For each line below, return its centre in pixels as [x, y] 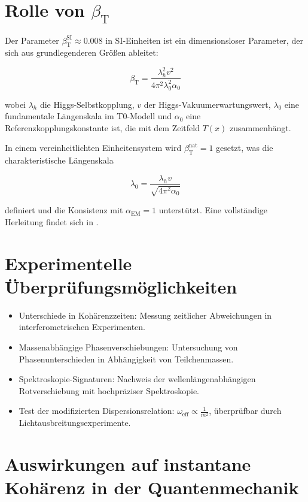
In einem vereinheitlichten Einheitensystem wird [93, 148]
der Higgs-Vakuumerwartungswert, [207, 104]
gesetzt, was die [245, 148]
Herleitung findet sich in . [52, 221]
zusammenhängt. [260, 127]
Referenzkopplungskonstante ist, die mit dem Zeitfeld [102, 127]
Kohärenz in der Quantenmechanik [152, 487]
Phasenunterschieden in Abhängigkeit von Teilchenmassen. [126, 359]
